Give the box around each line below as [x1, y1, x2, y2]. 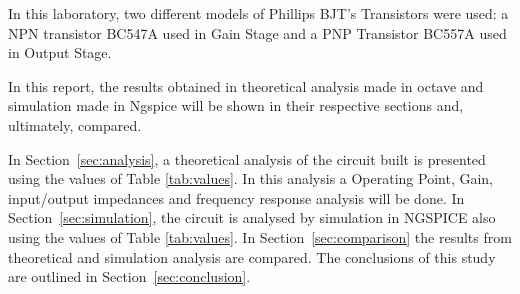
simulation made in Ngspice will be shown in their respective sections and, [8, 95, 464, 116]
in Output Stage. [8, 42, 112, 63]
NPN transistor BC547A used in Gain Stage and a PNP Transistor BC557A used [8, 22, 507, 43]
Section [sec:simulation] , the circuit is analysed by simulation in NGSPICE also [8, 207, 496, 228]
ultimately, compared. [8, 114, 142, 135]
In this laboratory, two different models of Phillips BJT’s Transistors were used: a [8, 3, 509, 23]
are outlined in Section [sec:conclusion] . [8, 266, 251, 287]
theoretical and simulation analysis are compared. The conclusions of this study [8, 246, 496, 267]
